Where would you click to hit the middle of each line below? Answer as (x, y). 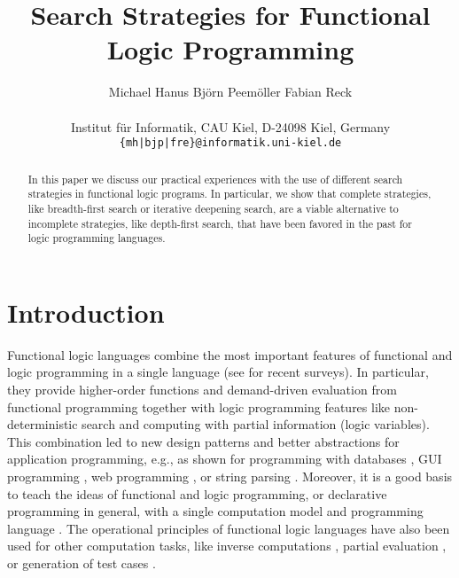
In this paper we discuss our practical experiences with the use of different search (215, 179)
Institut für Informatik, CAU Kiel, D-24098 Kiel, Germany (230, 126)
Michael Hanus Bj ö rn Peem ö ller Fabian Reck (230, 92)
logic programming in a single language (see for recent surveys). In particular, (218, 372)
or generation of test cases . (82, 562)
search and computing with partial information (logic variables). (256, 424)
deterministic (43, 424)
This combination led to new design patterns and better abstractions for (203, 441)
